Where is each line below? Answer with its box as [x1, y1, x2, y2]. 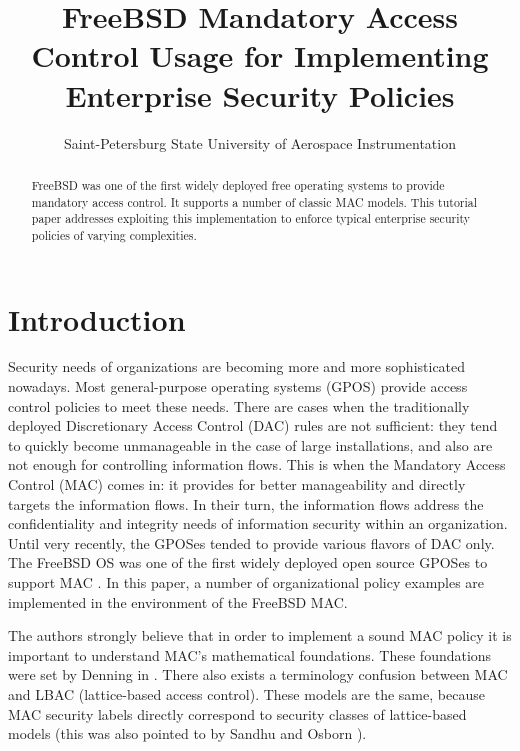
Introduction [8, 298, 186, 339]
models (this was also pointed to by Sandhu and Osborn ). [8, 723, 367, 744]
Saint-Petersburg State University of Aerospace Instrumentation [64, 132, 456, 153]
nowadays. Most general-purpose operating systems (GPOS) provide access [8, 376, 468, 397]
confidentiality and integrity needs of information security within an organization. [8, 513, 508, 534]
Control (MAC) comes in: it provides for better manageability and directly [8, 474, 466, 495]
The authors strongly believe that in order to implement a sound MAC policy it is [8, 625, 512, 646]
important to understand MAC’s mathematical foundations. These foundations [8, 644, 492, 665]
